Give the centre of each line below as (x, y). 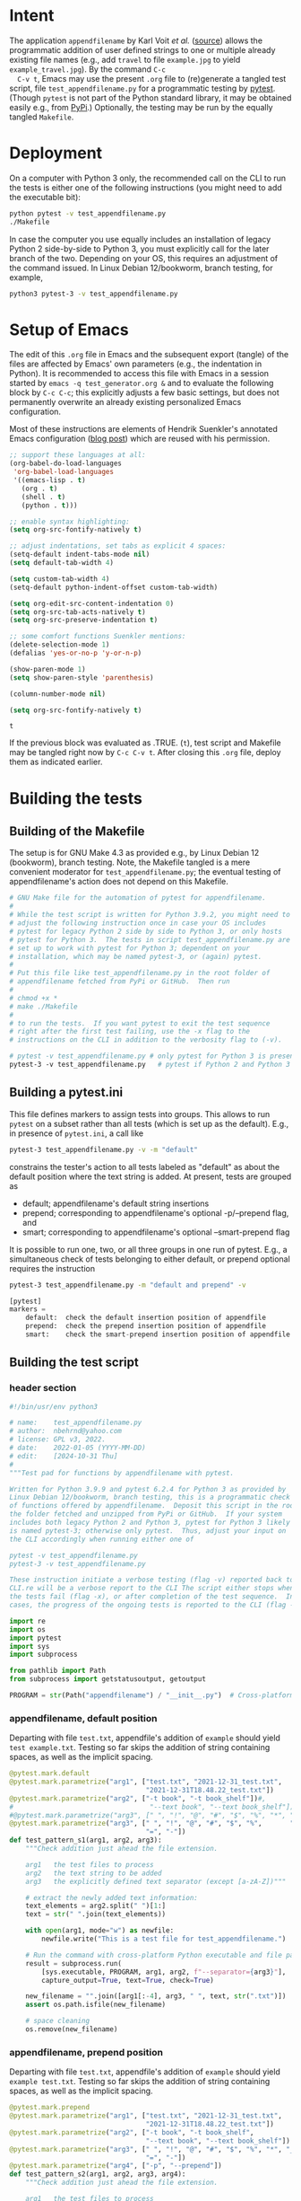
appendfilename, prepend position (86, 2052)
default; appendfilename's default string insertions (116, 1203)
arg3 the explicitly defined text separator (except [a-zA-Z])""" (156, 1881)
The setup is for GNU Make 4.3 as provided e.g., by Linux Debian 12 (134, 853)
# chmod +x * (34, 998)
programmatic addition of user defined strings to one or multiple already (142, 49)
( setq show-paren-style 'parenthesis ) (82, 678)
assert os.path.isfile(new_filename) (96, 2005)
